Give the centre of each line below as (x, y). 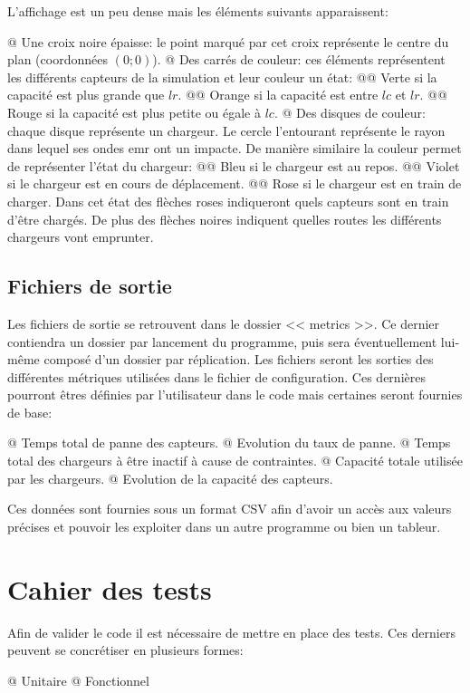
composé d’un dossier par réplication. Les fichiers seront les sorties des (239, 359)
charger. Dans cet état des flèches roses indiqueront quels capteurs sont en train (228, 201)
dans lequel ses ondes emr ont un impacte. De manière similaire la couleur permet (235, 148)
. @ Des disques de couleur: (350, 112)
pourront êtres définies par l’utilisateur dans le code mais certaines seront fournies (235, 395)
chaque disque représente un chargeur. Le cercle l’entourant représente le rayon (226, 130)
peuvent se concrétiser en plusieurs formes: (125, 650)
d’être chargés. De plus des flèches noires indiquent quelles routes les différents (225, 219)
